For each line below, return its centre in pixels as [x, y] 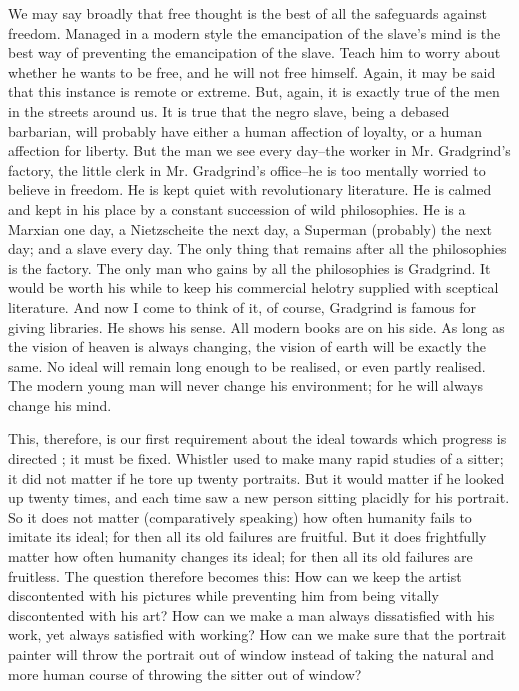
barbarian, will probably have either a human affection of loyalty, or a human [245, 130]
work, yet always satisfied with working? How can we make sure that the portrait [257, 634]
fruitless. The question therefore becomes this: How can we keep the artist [235, 575]
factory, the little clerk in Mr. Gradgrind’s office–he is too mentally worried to [247, 169]
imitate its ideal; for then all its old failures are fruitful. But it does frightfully [247, 536]
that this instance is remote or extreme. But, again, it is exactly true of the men [254, 91]
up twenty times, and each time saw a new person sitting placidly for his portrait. [259, 497]
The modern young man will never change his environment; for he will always [246, 385]
